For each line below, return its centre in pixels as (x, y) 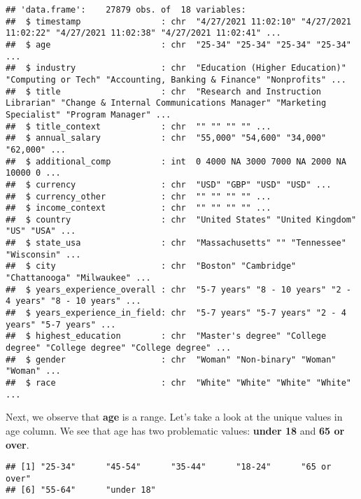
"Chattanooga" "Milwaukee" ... (78, 278)
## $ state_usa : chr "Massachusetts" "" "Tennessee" (176, 243)
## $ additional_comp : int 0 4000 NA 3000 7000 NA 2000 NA (176, 161)
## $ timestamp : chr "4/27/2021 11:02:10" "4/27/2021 (178, 21)
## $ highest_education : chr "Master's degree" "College (166, 336)
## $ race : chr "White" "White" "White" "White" (178, 383)
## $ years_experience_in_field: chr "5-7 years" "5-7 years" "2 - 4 (176, 313)
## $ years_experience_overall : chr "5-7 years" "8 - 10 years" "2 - (178, 289)
